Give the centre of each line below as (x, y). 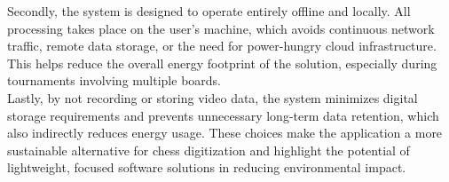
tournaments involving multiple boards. (114, 80)
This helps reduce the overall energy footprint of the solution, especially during (222, 63)
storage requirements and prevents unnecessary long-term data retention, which (223, 115)
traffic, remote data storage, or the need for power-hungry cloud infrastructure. (222, 46)
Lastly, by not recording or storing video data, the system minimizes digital (213, 97)
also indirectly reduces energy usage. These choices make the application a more (225, 133)
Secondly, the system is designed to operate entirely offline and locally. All (209, 11)
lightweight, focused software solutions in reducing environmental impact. (207, 167)
